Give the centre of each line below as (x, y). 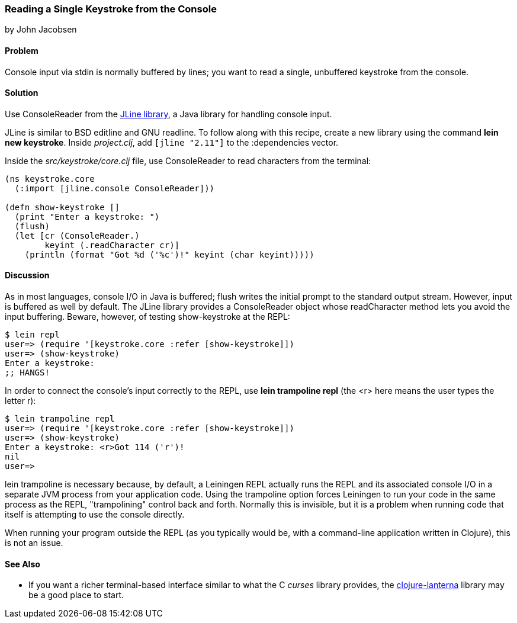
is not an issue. (34, 543)
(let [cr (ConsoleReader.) (77, 235)
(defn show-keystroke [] (62, 207)
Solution (22, 93)
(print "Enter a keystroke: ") (87, 216)
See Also (23, 564)
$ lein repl (32, 335)
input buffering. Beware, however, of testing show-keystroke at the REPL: (147, 317)
